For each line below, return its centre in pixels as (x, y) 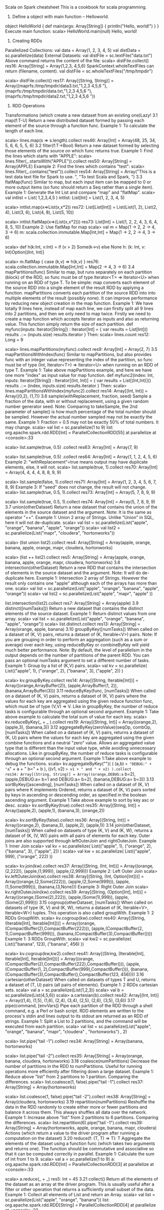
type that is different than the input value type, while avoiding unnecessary (81, 748)
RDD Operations (28, 106)
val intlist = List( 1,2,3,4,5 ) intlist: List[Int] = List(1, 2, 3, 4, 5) (65, 198)
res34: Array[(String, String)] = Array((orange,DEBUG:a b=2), (70, 774)
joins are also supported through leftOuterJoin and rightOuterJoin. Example (81, 841)
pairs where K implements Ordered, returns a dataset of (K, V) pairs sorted (80, 790)
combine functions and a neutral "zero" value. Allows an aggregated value (80, 743)
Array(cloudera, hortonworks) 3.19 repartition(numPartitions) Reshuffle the (80, 1102)
